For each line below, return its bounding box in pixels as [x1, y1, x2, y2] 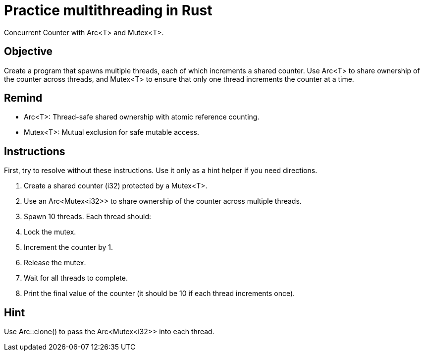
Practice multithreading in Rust [4, 2, 212, 19]
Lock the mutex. [24, 228, 76, 237]
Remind [4, 92, 43, 105]
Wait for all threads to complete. [24, 274, 128, 283]
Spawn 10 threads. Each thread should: [24, 212, 152, 221]
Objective [4, 45, 53, 58]
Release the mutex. [24, 258, 86, 267]
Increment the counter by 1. [24, 243, 113, 252]
